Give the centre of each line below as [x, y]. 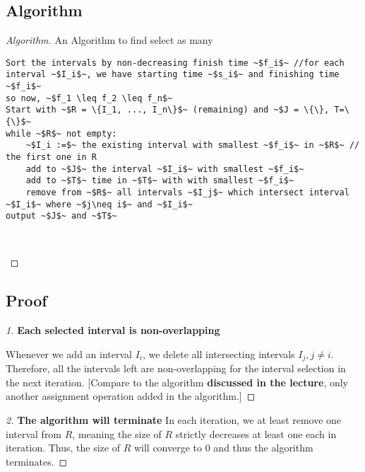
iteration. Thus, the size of [63, 448]
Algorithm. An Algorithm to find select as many [109, 40]
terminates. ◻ [37, 461]
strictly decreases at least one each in [256, 433]
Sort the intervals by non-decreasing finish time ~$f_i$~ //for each [175, 63]
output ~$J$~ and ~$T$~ [61, 216]
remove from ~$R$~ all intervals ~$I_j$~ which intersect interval [187, 193]
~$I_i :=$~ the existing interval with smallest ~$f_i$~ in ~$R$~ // [193, 145]
